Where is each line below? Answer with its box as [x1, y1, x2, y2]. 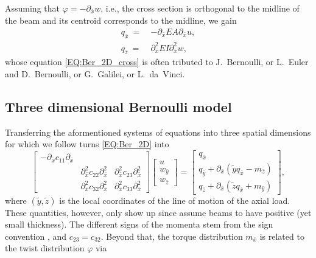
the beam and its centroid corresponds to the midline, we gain [5, 13, 237, 26]
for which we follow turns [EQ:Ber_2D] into [5, 138, 169, 150]
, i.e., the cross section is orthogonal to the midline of [100, 2, 300, 14]
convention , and [5, 229, 67, 242]
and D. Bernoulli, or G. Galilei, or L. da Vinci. [5, 67, 185, 80]
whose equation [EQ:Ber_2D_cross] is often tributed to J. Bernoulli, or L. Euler [5, 55, 309, 68]
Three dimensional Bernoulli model [5, 97, 232, 116]
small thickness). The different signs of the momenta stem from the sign [5, 218, 273, 231]
